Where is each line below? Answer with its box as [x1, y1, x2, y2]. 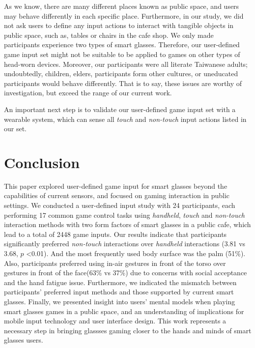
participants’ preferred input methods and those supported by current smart [4, 287, 234, 297]
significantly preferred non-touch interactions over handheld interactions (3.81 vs [4, 238, 246, 249]
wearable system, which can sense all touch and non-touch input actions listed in [4, 114, 247, 124]
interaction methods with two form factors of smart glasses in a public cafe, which [4, 219, 251, 230]
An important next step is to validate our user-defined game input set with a [4, 104, 236, 114]
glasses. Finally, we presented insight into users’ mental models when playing [4, 296, 235, 306]
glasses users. [4, 335, 43, 345]
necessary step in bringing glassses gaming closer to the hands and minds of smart [4, 325, 252, 335]
